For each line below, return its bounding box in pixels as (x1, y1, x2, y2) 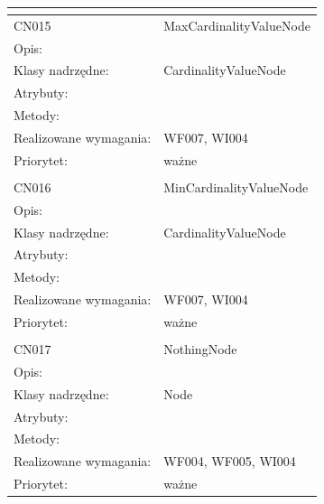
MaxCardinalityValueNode (163, 15, 310, 34)
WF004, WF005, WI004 (163, 452, 296, 471)
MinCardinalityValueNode (163, 177, 309, 196)
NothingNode (163, 340, 237, 359)
